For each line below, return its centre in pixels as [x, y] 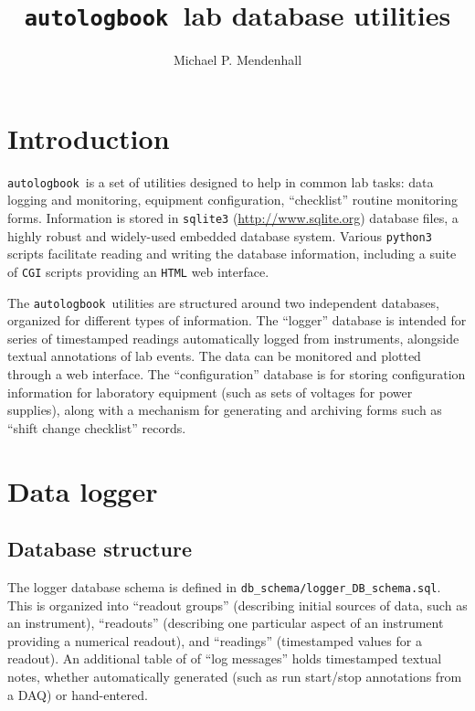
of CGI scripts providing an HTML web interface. [138, 271]
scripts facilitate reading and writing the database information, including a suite [232, 254]
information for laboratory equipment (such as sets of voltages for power [210, 392]
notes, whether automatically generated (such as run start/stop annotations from [235, 677]
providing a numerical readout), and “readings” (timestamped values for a [215, 640]
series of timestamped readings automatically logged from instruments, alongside [233, 338]
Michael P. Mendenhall [237, 60]
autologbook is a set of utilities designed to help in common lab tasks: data [221, 181]
